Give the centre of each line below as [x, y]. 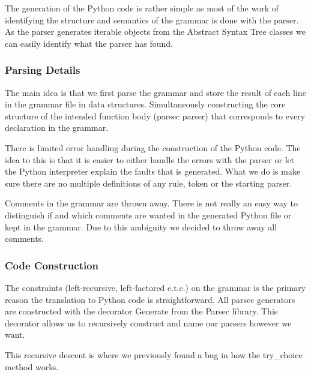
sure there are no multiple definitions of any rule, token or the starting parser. [149, 183]
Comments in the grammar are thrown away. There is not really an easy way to [152, 203]
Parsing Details [43, 70]
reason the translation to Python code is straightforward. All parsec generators [150, 299]
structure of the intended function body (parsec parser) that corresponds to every [155, 115]
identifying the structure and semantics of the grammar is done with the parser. [152, 19]
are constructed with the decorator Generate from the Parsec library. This [141, 311]
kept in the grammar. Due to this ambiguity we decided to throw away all [141, 226]
